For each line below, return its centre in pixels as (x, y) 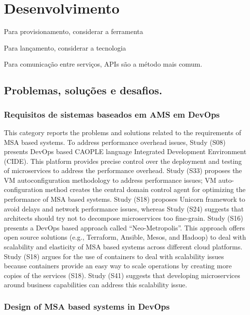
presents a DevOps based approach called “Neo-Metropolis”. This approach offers (125, 227)
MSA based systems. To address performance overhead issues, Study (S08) (115, 142)
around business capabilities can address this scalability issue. (96, 285)
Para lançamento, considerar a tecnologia (65, 47)
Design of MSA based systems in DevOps (87, 306)
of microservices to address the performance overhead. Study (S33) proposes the (123, 170)
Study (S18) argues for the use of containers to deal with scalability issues (114, 256)
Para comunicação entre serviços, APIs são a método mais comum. (103, 64)
